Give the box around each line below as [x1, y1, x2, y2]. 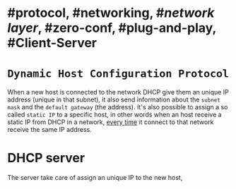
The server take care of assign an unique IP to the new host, [7, 173, 183, 182]
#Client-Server [7, 35, 98, 51]
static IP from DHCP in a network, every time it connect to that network [7, 118, 214, 126]
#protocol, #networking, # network [7, 5, 215, 21]
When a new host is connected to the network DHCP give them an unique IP [7, 88, 230, 97]
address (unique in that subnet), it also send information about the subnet [7, 95, 220, 104]
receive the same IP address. [7, 126, 92, 134]
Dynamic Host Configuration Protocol [7, 67, 230, 80]
